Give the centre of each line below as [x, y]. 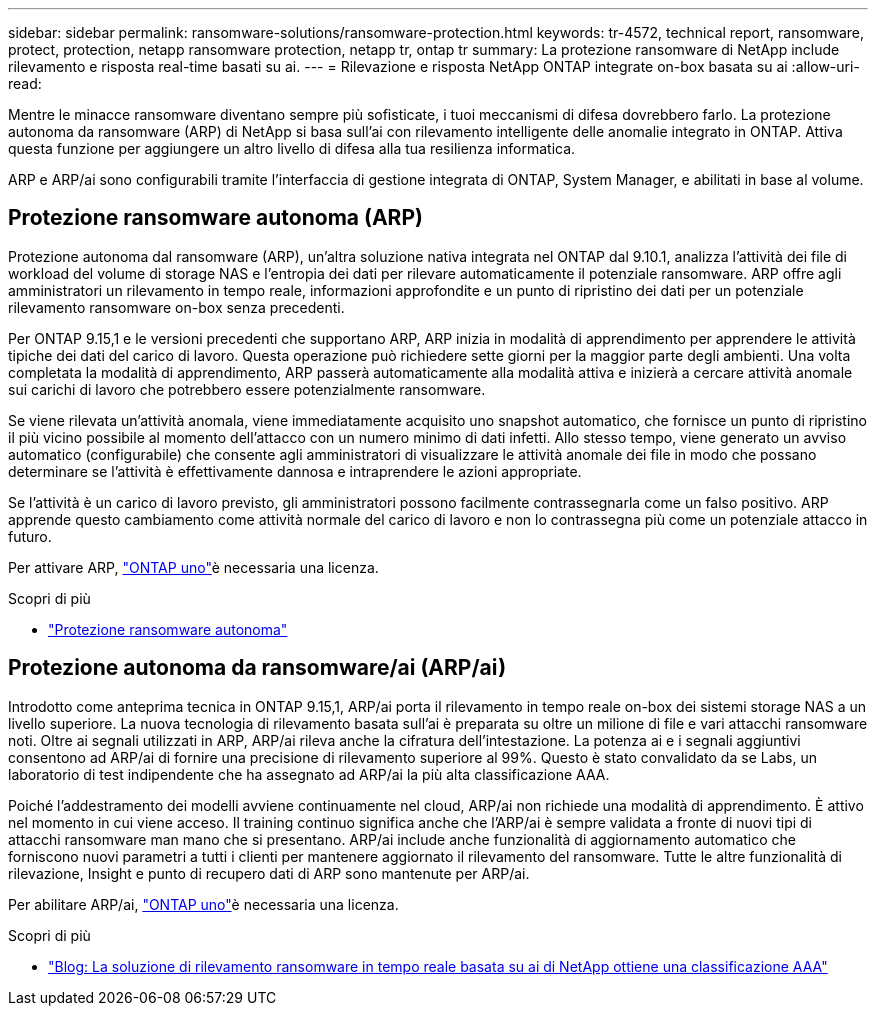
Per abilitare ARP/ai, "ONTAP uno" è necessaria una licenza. [203, 904]
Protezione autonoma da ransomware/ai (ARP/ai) [257, 668]
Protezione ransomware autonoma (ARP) [215, 218]
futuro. [30, 536]
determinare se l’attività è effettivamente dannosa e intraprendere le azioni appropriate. [295, 471]
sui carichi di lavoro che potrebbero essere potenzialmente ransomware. [247, 389]
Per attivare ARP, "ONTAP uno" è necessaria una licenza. [193, 567]
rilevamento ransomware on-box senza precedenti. [176, 307]
